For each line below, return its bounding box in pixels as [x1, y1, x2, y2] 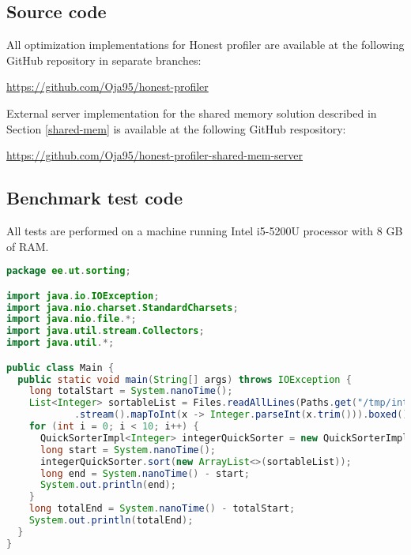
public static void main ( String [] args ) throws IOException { [17, 373, 352, 385]
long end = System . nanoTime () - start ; [40, 467, 250, 479]
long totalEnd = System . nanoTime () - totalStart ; [28, 503, 296, 515]
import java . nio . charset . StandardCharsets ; [6, 302, 239, 313]
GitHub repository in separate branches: [6, 51, 202, 68]
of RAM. [6, 238, 49, 254]
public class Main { [6, 362, 115, 373]
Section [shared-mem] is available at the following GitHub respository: [6, 120, 346, 137]
